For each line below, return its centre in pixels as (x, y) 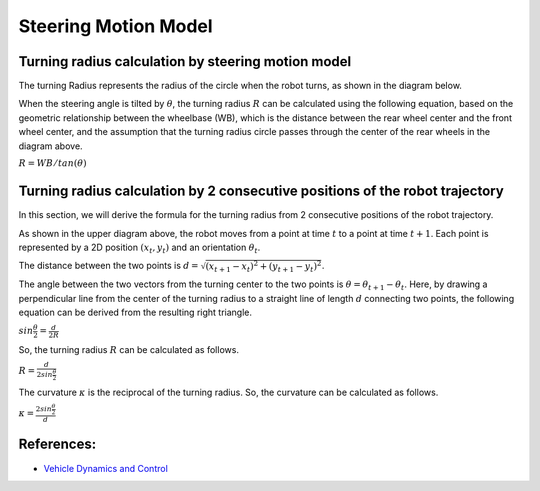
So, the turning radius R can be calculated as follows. (129, 350)
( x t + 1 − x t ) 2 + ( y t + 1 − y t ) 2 (263, 266)
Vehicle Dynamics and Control (106, 468)
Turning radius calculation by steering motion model (185, 61)
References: (57, 444)
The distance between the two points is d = (108, 266)
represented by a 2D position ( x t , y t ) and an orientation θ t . (139, 248)
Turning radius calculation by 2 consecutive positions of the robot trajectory (261, 191)
